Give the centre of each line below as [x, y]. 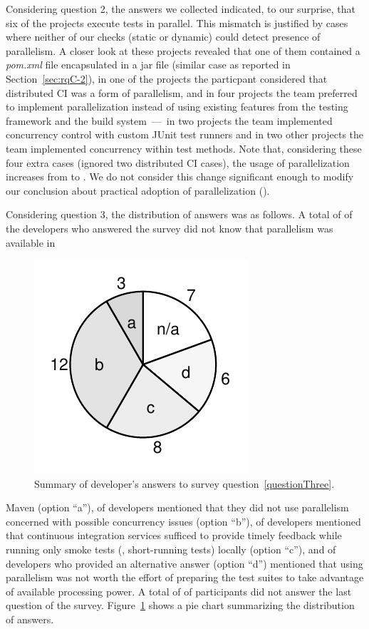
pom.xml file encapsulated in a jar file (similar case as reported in [148, 65]
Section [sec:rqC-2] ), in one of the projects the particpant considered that [167, 78]
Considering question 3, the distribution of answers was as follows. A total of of [179, 214]
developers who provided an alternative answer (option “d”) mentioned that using [184, 563]
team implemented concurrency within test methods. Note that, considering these [184, 148]
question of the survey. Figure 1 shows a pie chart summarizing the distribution [180, 605]
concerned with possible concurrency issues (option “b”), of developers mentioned [183, 521]
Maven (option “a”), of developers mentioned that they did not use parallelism [177, 507]
